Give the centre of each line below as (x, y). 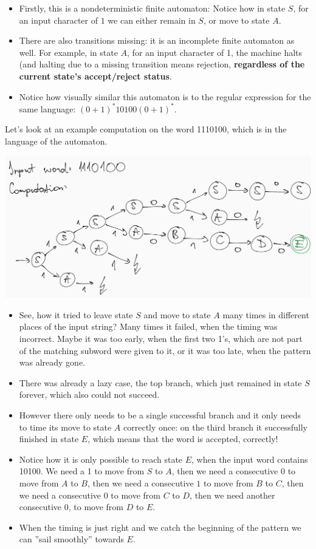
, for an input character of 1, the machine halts (215, 52)
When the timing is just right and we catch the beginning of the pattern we (160, 527)
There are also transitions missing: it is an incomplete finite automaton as (157, 40)
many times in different (266, 314)
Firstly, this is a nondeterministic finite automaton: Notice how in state (152, 8)
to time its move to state (65, 427)
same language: (47, 108)
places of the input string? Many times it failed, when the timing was (148, 326)
